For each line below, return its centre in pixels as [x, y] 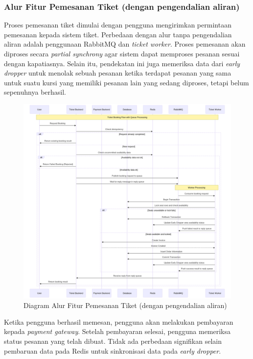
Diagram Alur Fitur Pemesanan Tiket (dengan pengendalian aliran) [125, 305]
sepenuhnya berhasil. [35, 92]
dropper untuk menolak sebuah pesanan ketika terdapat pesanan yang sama [118, 73]
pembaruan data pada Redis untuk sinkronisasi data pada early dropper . [113, 350]
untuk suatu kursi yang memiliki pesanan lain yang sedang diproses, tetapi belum [126, 82]
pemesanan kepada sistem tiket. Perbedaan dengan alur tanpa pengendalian [118, 34]
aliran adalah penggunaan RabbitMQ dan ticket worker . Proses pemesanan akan [125, 44]
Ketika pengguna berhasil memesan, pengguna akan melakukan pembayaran [119, 321]
